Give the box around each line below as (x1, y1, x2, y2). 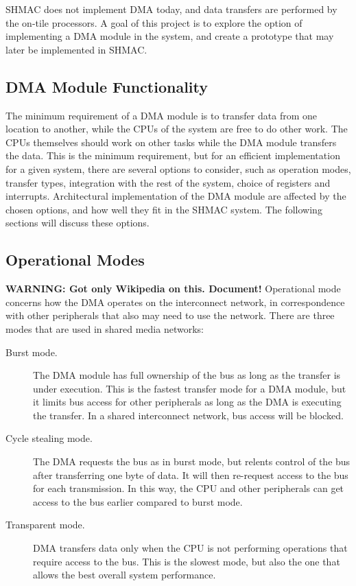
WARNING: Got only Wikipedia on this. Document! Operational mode (5, 281, 341, 296)
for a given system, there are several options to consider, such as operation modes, (5, 161, 351, 176)
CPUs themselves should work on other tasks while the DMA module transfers (5, 134, 337, 149)
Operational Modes (5, 249, 145, 270)
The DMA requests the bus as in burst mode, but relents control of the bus (33, 454, 351, 469)
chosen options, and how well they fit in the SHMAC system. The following (5, 202, 322, 216)
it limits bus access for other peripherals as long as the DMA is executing (33, 395, 342, 409)
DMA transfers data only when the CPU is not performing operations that (33, 541, 348, 555)
